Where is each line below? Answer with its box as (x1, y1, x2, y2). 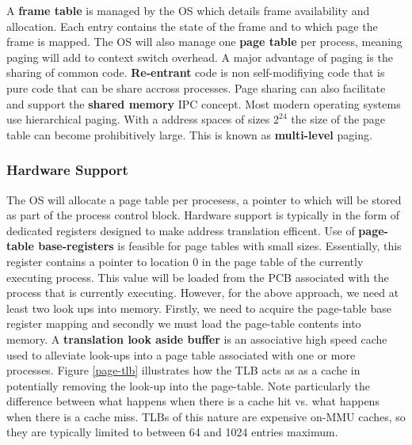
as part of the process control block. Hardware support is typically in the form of (6, 207, 400, 223)
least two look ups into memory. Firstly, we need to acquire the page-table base (6, 299, 391, 316)
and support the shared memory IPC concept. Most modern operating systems (6, 95, 401, 112)
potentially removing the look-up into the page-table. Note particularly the (6, 377, 371, 394)
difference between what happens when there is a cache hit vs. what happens (6, 393, 380, 409)
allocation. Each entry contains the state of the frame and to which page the (6, 17, 378, 34)
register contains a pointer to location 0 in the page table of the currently (6, 253, 364, 269)
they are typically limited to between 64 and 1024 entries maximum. (6, 424, 338, 440)
